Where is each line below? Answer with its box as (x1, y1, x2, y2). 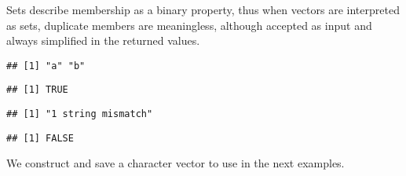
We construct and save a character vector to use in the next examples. (6, 155, 345, 171)
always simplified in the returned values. (6, 32, 200, 49)
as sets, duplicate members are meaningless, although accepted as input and (6, 16, 372, 33)
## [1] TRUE (6, 84, 68, 96)
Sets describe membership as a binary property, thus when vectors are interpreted (6, 2, 400, 17)
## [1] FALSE (6, 132, 74, 144)
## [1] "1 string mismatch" (6, 108, 153, 120)
